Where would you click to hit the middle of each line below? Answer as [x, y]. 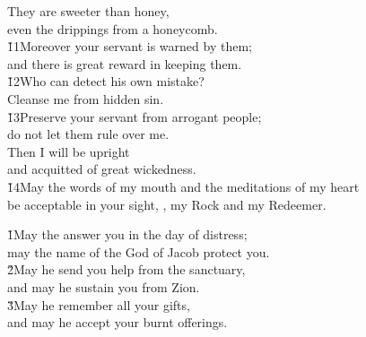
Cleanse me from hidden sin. [86, 98]
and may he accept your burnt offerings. [118, 322]
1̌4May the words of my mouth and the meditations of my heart [183, 186]
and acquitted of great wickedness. [102, 169]
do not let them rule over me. [88, 134]
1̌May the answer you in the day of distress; [127, 234]
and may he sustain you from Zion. [104, 286]
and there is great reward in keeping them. [125, 63]
